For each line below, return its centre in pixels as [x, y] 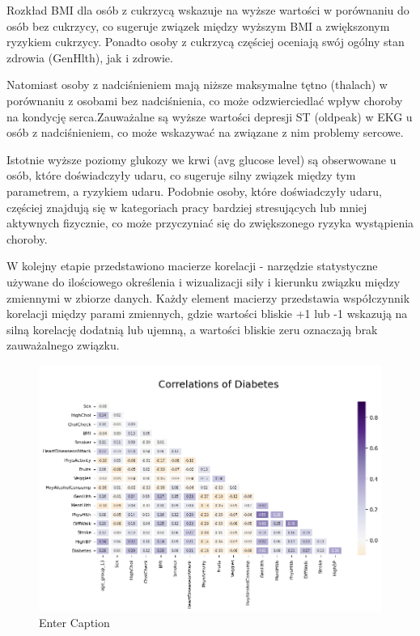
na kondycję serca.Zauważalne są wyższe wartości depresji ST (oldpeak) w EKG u [210, 116]
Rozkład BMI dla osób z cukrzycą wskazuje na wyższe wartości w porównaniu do [208, 10]
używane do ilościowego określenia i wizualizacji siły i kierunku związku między [204, 281]
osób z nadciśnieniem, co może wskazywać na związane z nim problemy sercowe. [205, 132]
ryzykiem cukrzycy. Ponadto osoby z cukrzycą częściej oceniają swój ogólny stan [206, 42]
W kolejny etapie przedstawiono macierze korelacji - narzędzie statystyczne [192, 266]
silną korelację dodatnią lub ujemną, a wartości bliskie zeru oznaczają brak [192, 329]
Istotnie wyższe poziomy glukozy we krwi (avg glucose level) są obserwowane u [202, 159]
